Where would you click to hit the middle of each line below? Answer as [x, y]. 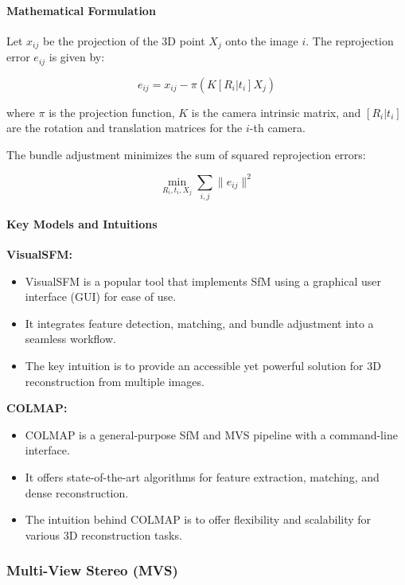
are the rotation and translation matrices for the [125, 128]
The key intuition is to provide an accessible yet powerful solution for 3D [203, 366]
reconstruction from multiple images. [115, 381]
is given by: [77, 57]
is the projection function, [112, 112]
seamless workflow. [70, 339]
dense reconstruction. [77, 492]
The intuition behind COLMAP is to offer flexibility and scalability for [198, 519]
